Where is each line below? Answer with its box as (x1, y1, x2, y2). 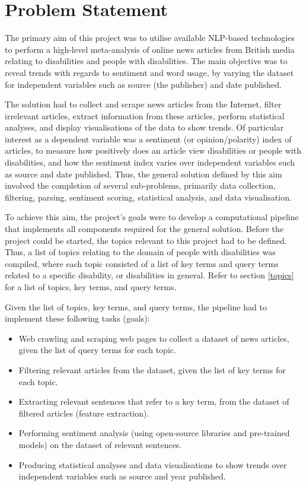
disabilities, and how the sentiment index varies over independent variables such (5, 156, 295, 169)
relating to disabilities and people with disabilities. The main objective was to (5, 55, 288, 67)
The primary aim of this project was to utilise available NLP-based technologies (5, 31, 295, 44)
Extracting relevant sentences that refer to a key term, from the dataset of (18, 395, 289, 408)
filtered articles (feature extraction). (18, 406, 149, 419)
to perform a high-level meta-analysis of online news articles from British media (5, 43, 295, 55)
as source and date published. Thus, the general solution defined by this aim (5, 167, 282, 180)
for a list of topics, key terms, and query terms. (5, 281, 177, 293)
